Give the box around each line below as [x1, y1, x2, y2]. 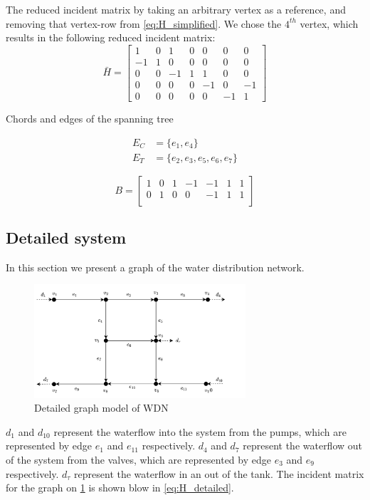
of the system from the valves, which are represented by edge [6, 452, 271, 467]
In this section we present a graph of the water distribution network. [6, 259, 305, 274]
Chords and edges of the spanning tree [6, 110, 174, 125]
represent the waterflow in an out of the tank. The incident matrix [74, 466, 364, 481]
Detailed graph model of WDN [34, 400, 169, 415]
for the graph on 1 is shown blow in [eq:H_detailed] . [6, 480, 234, 495]
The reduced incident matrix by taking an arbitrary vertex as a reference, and [6, 2, 346, 16]
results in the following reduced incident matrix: [6, 30, 216, 45]
